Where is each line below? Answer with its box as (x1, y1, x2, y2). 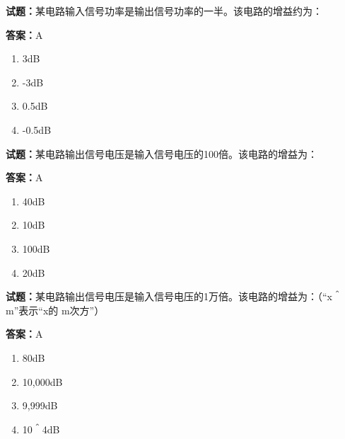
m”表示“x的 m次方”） (6, 302, 105, 317)
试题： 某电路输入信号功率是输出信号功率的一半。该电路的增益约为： (6, 4, 322, 18)
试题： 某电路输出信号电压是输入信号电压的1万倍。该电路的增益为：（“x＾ (6, 289, 342, 304)
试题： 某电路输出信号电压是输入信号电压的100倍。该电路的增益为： (6, 146, 317, 161)
